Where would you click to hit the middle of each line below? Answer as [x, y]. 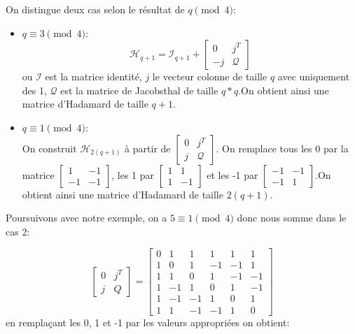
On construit [49, 148]
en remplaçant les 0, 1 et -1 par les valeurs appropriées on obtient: [148, 322]
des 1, [34, 90]
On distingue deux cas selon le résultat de [95, 9]
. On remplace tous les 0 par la [282, 148]
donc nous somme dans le [292, 218]
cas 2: [18, 231]
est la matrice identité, [93, 77]
